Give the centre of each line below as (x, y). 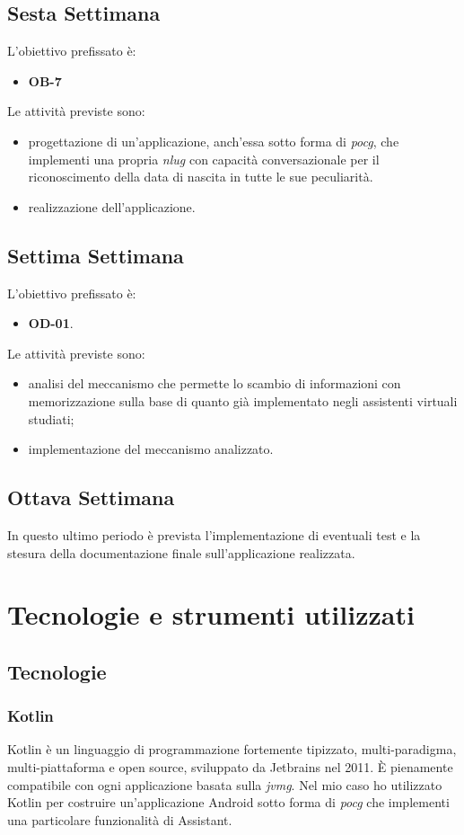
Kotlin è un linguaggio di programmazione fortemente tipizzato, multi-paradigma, (232, 749)
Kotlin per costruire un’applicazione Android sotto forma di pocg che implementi (228, 802)
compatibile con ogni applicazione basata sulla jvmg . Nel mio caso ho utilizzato (225, 784)
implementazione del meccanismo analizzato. (151, 449)
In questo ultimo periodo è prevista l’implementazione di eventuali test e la (214, 534)
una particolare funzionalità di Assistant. (120, 819)
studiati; (51, 418)
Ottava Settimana (91, 497)
